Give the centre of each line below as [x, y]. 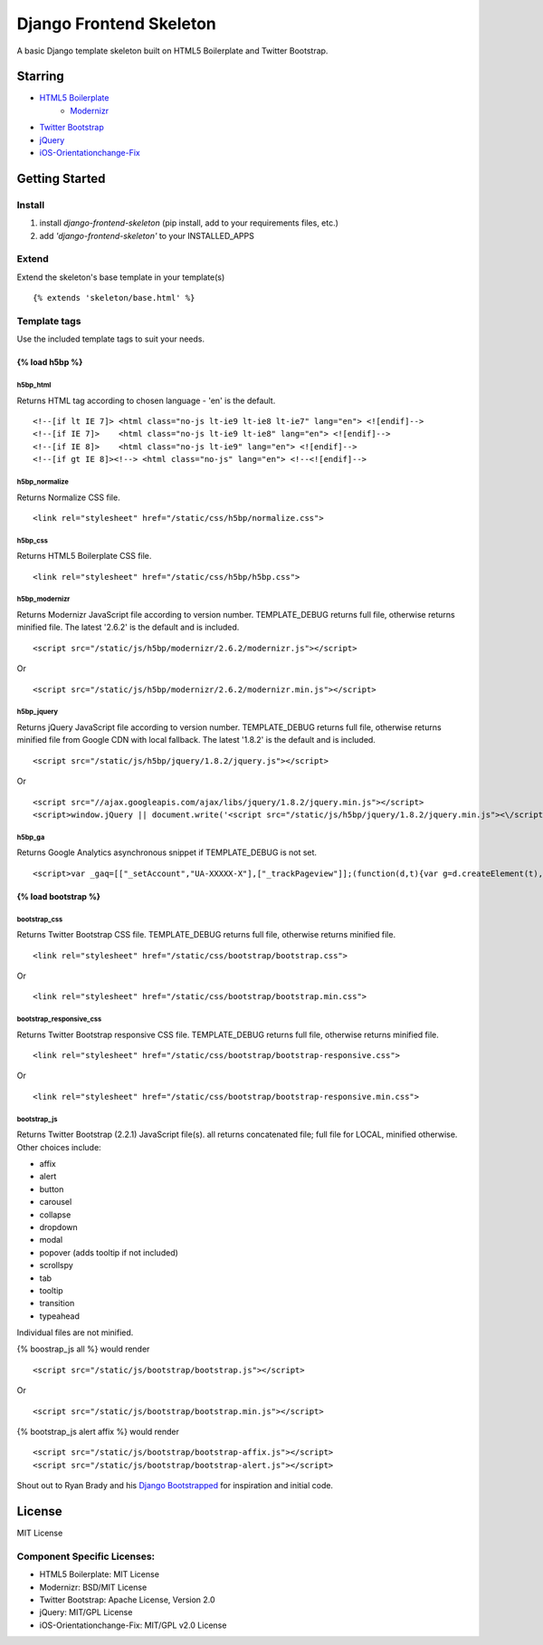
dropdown [59, 1227]
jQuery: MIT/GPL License [86, 1612]
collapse [55, 1215]
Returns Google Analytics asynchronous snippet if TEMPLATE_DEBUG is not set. [167, 852]
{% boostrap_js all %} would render [83, 1349]
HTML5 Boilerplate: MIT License [100, 1574]
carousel [56, 1202]
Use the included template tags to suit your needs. [111, 339]
